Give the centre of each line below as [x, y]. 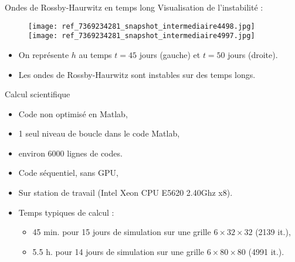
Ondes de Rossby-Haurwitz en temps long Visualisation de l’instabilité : [134, 7]
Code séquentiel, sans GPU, [68, 173]
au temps [95, 54]
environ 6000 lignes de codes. [70, 153]
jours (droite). [253, 54]
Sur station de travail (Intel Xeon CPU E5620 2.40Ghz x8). [126, 193]
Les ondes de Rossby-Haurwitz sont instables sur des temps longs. [137, 74]
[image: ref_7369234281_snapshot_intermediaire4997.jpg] [142, 36]
